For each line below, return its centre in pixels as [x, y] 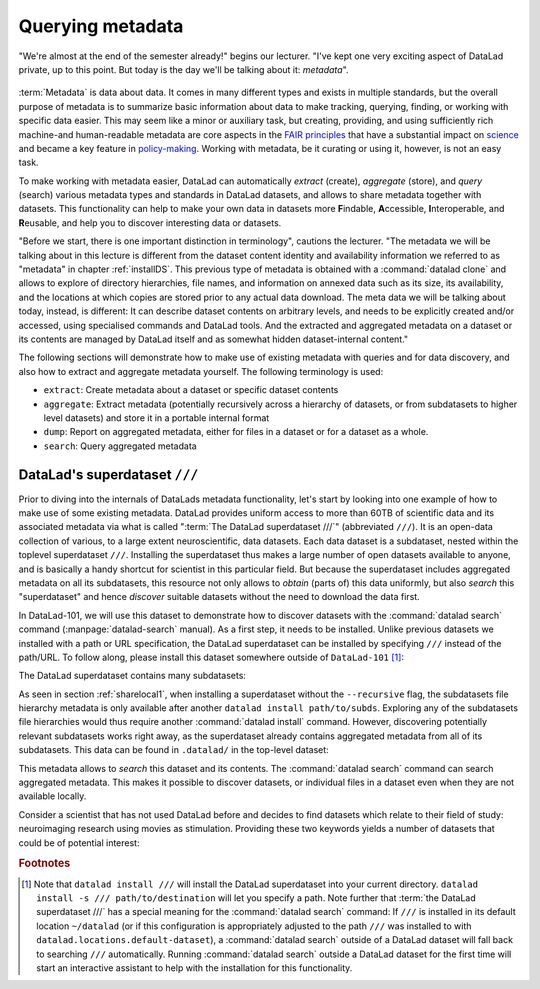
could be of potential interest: [79, 842]
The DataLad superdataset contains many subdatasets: [132, 676]
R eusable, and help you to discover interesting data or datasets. [150, 222]
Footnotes [44, 863]
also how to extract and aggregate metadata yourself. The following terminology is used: [201, 371]
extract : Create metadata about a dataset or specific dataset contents [191, 390]
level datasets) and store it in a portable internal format [156, 417]
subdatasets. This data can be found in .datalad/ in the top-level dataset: [173, 750]
